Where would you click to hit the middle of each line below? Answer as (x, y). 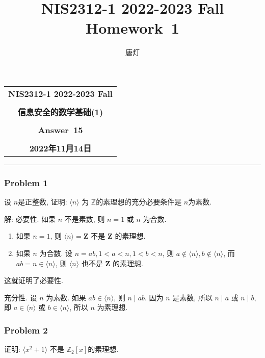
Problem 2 (26, 330)
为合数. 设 (56, 253)
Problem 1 (26, 182)
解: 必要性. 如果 (30, 219)
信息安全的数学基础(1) (60, 112)
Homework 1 (132, 28)
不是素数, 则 (85, 219)
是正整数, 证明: (43, 202)
